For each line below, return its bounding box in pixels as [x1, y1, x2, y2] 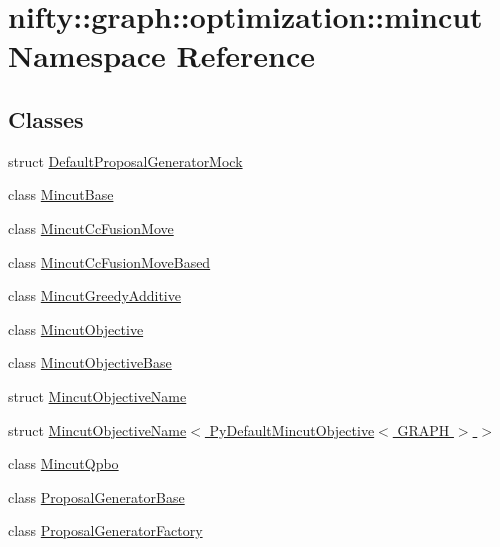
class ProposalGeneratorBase [8, 486, 185, 507]
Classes [8, 103, 84, 134]
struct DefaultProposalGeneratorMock [8, 150, 243, 171]
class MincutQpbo [8, 453, 119, 474]
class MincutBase [8, 184, 114, 205]
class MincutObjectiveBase [8, 352, 172, 373]
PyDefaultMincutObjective [209, 419, 375, 440]
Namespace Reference [8, 35, 315, 76]
